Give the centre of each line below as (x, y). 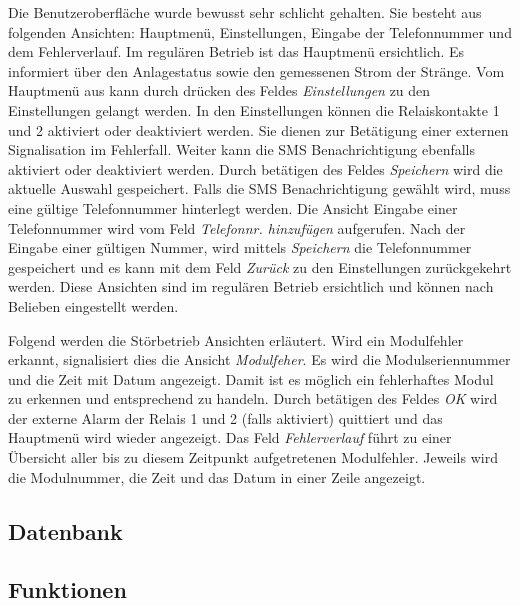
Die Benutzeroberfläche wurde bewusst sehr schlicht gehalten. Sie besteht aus (245, 12)
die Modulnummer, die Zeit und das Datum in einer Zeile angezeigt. (217, 476)
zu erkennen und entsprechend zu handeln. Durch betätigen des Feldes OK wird (253, 398)
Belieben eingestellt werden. (93, 305)
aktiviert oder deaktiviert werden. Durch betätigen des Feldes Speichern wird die (255, 168)
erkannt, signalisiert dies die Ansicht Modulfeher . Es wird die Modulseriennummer (259, 359)
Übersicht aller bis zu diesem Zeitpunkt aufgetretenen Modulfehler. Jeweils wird (253, 457)
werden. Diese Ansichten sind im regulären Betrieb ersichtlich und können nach (251, 286)
